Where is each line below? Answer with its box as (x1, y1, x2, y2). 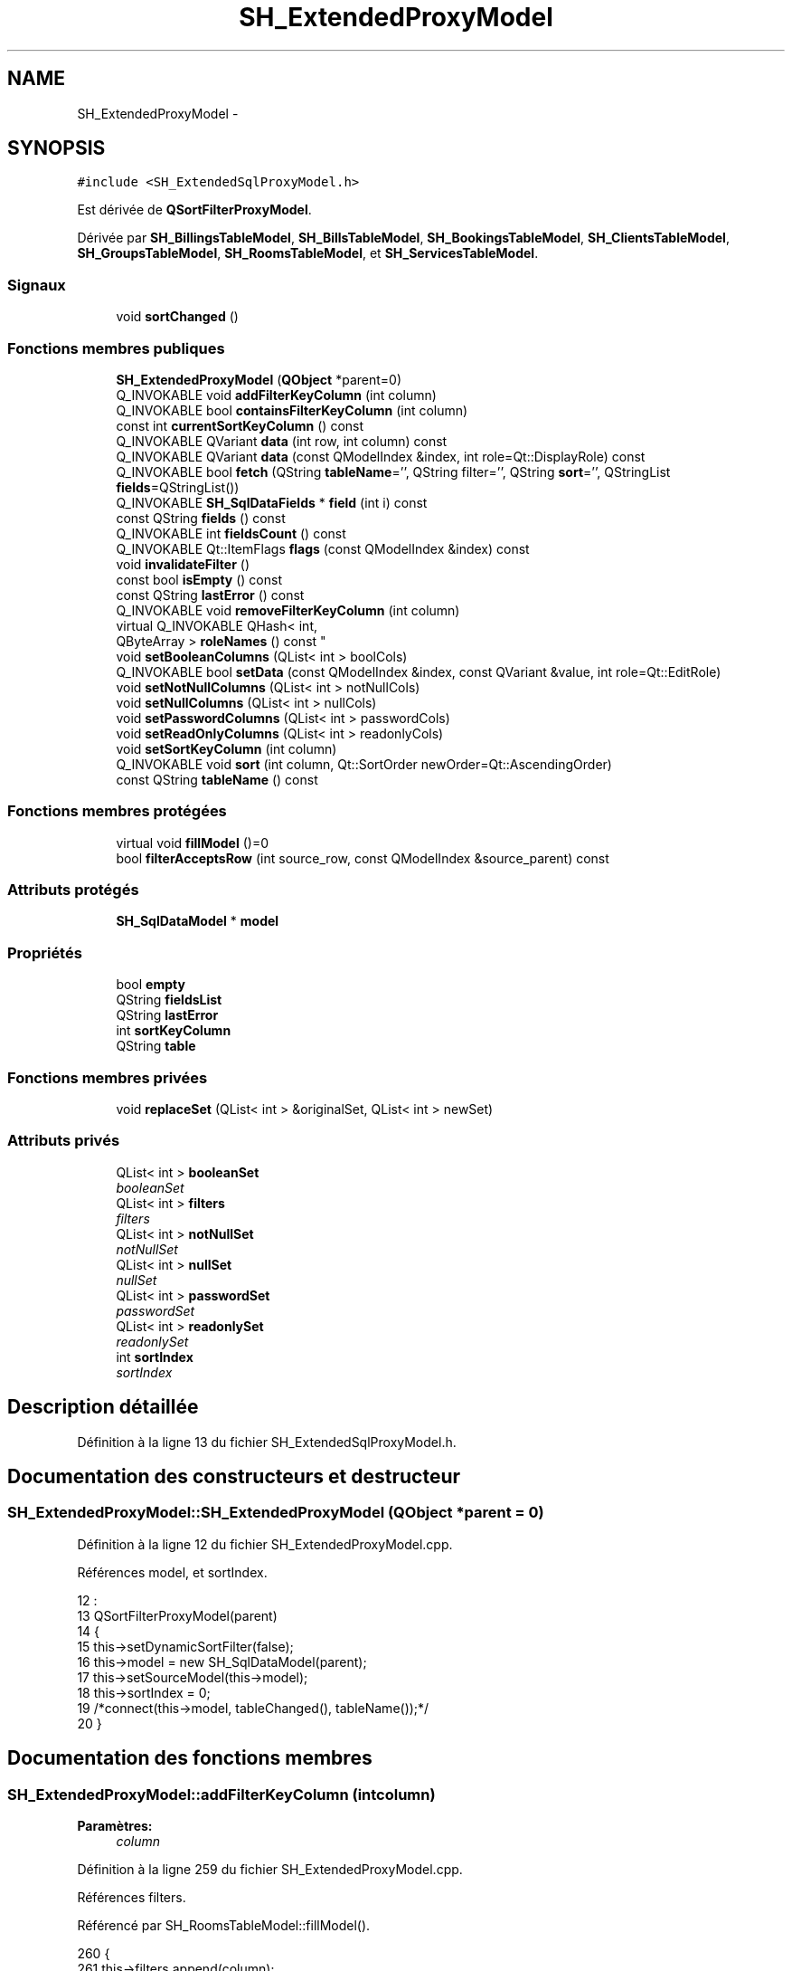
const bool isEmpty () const (116, 571, 282, 587)
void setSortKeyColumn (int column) (116, 740, 337, 757)
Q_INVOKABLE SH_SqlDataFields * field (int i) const (116, 494, 428, 510)
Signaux (7, 275, 66, 294)
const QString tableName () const (116, 771, 318, 787)
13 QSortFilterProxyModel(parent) (77, 1607, 278, 1623)
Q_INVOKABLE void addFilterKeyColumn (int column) (116, 386, 437, 403)
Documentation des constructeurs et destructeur (7, 1464, 461, 1488)
